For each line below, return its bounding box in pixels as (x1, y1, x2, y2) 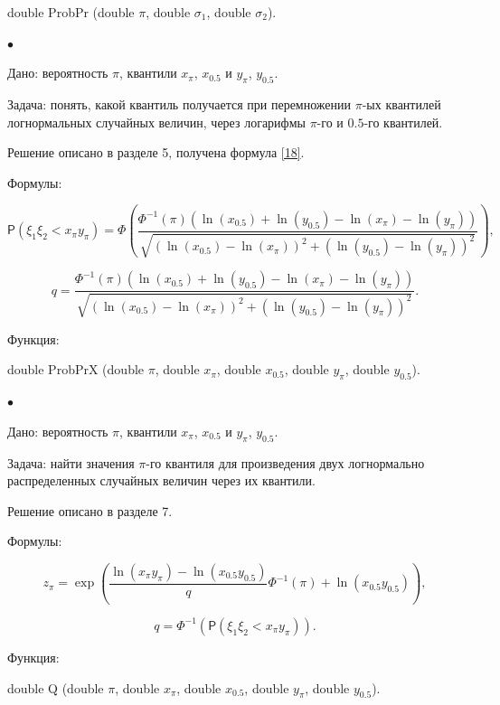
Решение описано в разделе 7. (7, 501, 173, 520)
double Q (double (7, 678, 104, 697)
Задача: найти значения (7, 453, 135, 472)
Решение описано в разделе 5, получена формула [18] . (7, 143, 305, 162)
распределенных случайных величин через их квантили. (7, 471, 316, 490)
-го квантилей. (363, 112, 443, 131)
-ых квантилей (362, 94, 441, 113)
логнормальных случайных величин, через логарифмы (7, 112, 306, 131)
